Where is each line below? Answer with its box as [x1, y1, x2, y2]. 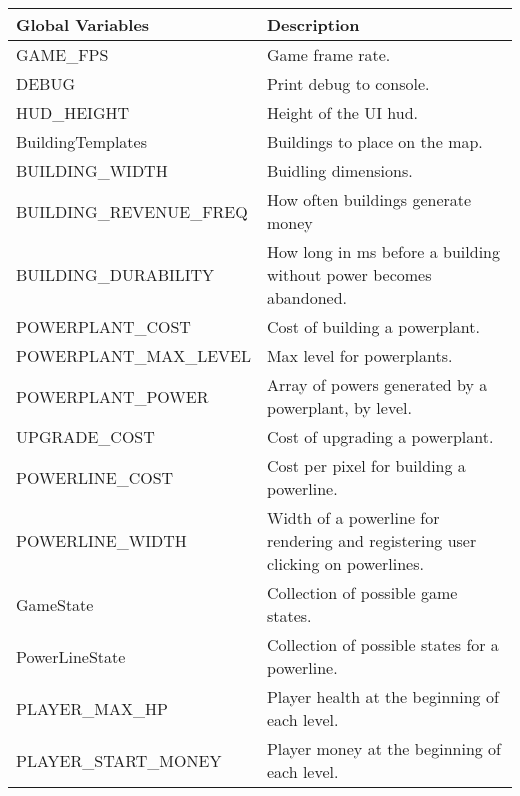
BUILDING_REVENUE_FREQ [16, 199, 248, 223]
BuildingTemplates [16, 130, 147, 153]
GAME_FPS [16, 43, 109, 66]
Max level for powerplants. [266, 344, 453, 367]
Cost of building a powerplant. [266, 315, 480, 338]
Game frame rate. [266, 43, 391, 66]
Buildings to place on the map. [266, 130, 483, 153]
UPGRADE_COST [16, 425, 155, 448]
